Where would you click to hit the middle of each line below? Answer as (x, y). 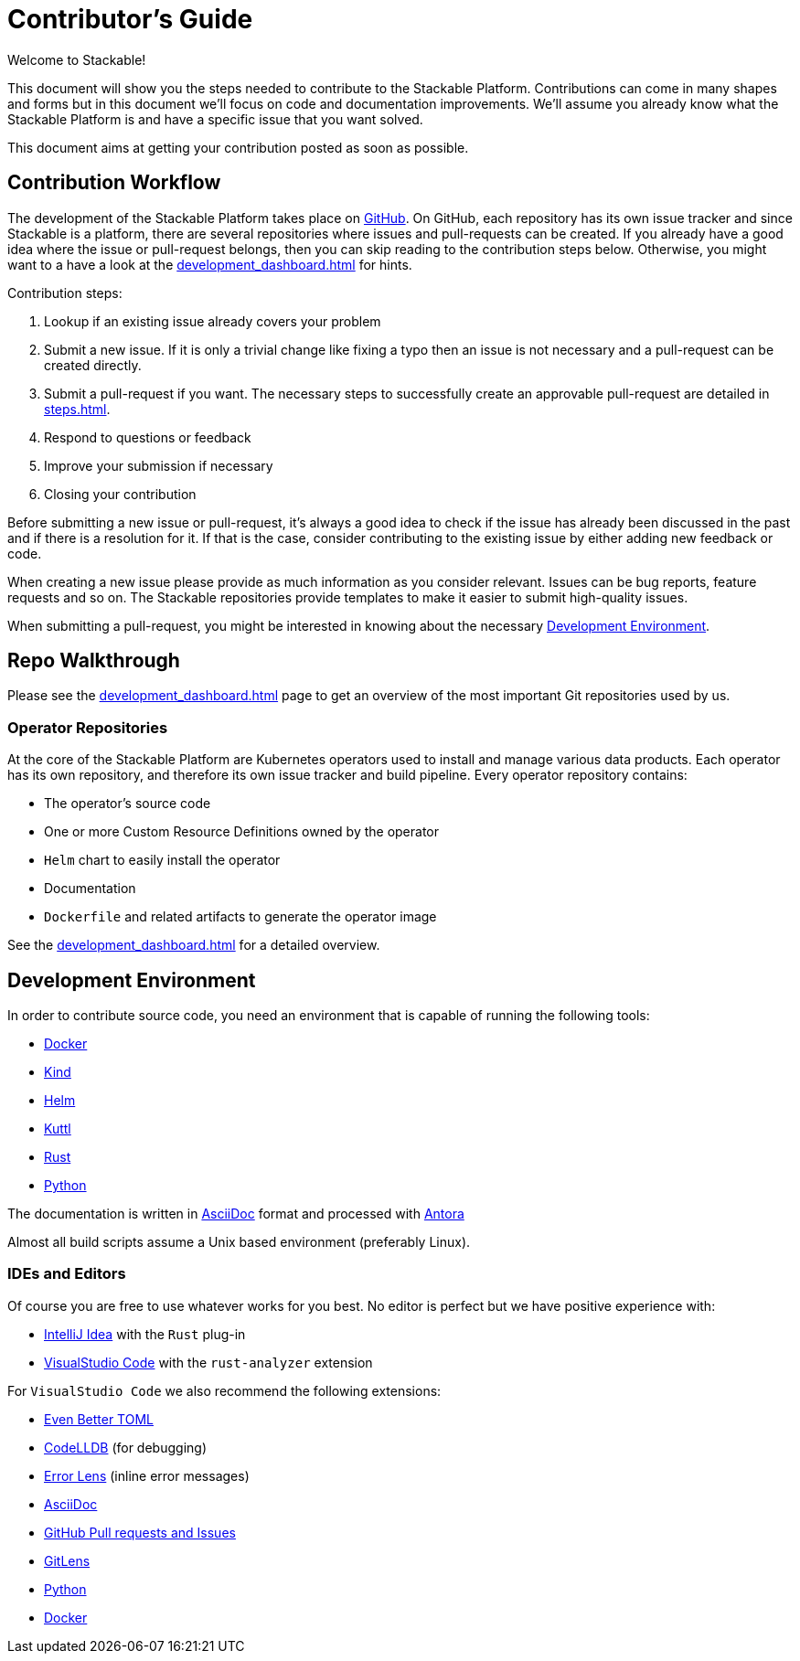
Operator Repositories (88, 727)
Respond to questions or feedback (148, 437)
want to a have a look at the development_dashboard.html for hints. (210, 264)
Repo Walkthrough (94, 661)
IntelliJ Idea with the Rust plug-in (145, 1334)
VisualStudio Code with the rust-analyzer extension (208, 1362)
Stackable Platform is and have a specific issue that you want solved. (215, 119)
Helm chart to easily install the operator (162, 860)
